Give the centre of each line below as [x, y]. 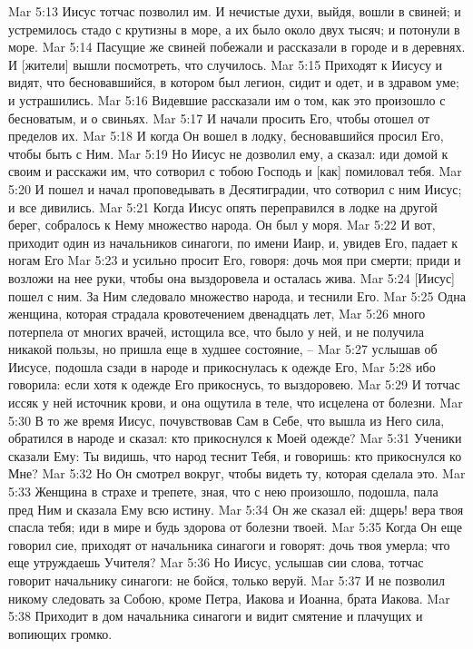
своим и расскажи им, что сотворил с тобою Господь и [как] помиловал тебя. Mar [235, 171]
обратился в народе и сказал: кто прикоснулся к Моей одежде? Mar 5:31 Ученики [235, 438]
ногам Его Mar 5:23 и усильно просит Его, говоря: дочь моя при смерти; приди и [235, 260]
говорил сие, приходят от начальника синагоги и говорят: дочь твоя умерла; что [229, 544]
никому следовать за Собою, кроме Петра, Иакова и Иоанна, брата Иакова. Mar [229, 598]
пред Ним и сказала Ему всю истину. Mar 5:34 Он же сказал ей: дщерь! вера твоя [236, 509]
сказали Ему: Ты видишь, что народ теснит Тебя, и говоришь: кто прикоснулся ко [235, 455]
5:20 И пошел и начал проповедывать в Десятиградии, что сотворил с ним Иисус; [235, 188]
